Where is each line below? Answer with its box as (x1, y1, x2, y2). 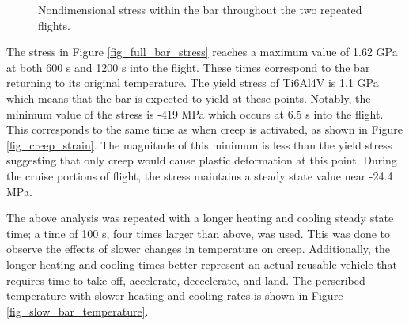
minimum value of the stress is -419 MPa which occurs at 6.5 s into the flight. (6, 105, 384, 122)
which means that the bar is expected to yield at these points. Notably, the (6, 89, 371, 106)
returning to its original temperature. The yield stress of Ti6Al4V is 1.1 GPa (6, 74, 379, 91)
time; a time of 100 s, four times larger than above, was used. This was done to (6, 225, 391, 241)
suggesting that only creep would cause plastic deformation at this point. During (6, 152, 397, 168)
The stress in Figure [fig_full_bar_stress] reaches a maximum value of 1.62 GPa (6, 43, 398, 60)
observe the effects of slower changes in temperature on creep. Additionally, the (6, 240, 391, 257)
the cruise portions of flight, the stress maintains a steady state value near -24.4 (6, 167, 393, 183)
